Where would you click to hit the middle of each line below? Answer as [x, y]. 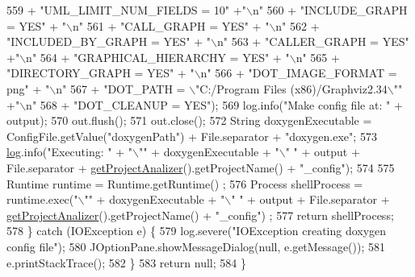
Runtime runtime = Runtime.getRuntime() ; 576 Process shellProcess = [185, 183]
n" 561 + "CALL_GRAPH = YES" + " [171, 25]
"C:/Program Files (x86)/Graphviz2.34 [291, 88]
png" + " [28, 88]
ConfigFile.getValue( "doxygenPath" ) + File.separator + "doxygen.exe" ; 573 [192, 136]
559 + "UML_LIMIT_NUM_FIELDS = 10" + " [126, 10]
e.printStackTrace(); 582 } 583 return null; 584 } [126, 262]
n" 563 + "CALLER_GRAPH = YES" [313, 41]
